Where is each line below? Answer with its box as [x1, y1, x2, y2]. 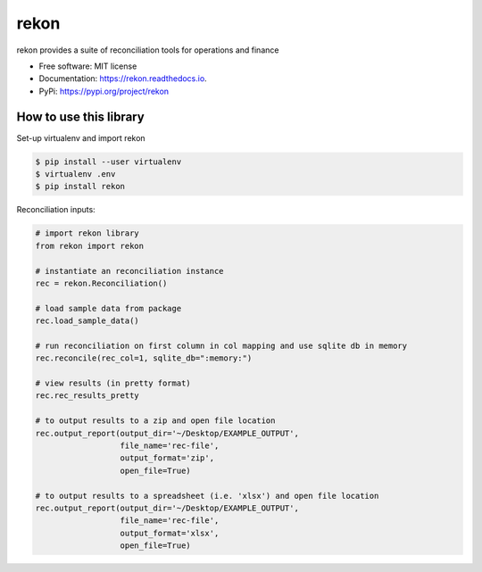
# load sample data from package [35, 303, 182, 313]
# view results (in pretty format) [35, 378, 191, 388]
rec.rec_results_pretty [35, 391, 140, 401]
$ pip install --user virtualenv [35, 156, 182, 167]
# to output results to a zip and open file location [35, 416, 276, 426]
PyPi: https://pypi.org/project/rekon [38, 86, 170, 96]
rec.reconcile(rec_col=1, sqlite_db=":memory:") [35, 353, 253, 363]
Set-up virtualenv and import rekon [16, 132, 146, 143]
